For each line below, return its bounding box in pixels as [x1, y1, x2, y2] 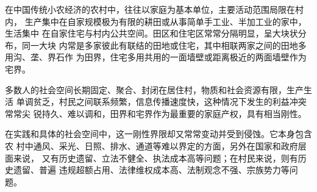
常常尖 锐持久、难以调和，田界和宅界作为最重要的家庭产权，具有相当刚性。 [5, 107, 307, 119]
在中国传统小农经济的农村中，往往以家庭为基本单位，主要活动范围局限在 [5, 3, 295, 15]
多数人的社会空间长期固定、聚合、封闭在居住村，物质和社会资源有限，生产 [5, 83, 304, 96]
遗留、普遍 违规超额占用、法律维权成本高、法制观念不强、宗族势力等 [13, 163, 290, 176]
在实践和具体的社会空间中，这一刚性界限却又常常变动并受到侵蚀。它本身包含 [5, 127, 312, 140]
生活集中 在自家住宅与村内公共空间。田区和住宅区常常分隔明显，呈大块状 [5, 27, 298, 40]
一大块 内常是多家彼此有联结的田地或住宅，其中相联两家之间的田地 [30, 38, 298, 51]
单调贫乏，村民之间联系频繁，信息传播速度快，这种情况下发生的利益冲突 [16, 95, 307, 108]
